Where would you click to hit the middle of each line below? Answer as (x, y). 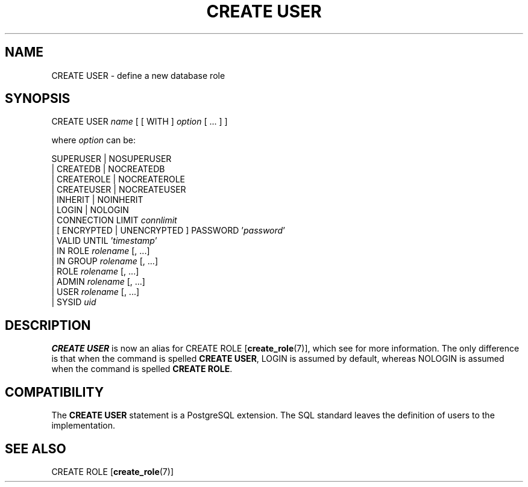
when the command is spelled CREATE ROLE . (142, 369)
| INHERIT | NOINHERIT (97, 200)
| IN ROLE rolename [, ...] (101, 251)
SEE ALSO (36, 448)
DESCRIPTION (48, 325)
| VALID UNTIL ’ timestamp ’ (104, 241)
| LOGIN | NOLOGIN (90, 210)
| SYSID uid (74, 302)
